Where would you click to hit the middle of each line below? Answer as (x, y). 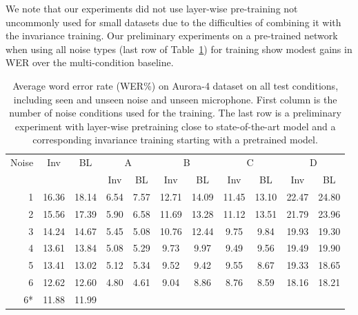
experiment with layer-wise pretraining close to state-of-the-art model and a (175, 126)
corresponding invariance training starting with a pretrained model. (175, 140)
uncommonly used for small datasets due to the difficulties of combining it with (173, 22)
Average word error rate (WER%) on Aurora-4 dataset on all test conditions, (176, 85)
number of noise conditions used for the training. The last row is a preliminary (175, 113)
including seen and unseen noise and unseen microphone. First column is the (175, 99)
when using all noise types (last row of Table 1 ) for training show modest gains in (179, 49)
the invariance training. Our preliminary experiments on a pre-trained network (172, 35)
